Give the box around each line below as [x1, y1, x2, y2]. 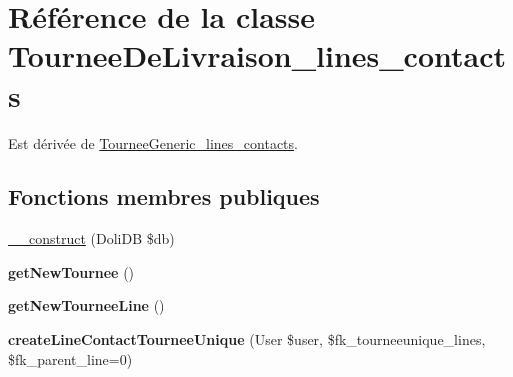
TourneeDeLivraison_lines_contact [8, 35, 506, 76]
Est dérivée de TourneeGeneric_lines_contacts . [8, 132, 298, 153]
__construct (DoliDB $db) [8, 228, 175, 249]
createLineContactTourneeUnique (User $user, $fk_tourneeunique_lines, [8, 329, 486, 350]
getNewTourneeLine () [8, 295, 165, 316]
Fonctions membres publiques [8, 181, 320, 212]
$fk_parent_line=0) [8, 348, 133, 369]
